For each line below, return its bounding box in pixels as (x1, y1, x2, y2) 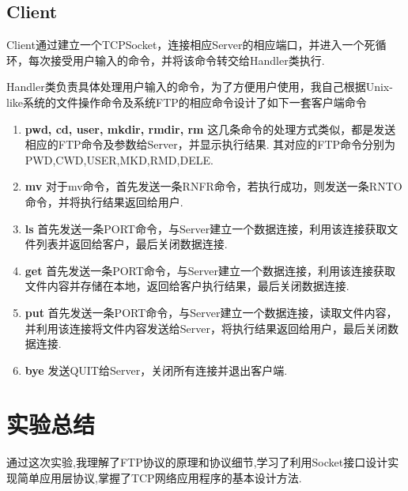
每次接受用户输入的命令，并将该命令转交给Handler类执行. (28, 51, 325, 68)
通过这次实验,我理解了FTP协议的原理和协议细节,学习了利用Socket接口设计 (6, 454, 388, 470)
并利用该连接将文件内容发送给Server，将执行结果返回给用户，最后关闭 (25, 319, 387, 336)
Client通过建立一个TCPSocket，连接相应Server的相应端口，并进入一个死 (6, 36, 376, 53)
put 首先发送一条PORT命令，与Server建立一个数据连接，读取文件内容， (25, 304, 398, 320)
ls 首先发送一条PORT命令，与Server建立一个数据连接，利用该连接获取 (25, 220, 387, 236)
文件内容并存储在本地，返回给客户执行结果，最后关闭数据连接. (25, 278, 349, 294)
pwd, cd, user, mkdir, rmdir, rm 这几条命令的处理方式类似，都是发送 (25, 120, 396, 137)
